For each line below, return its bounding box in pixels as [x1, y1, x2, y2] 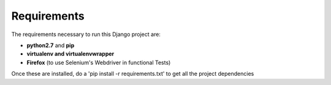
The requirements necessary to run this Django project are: [11, 31, 161, 38]
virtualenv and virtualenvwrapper [26, 50, 115, 57]
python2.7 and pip [26, 42, 75, 49]
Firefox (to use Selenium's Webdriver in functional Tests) [26, 59, 171, 66]
